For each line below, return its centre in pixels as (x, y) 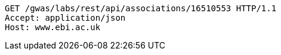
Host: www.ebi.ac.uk (53, 27)
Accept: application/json (65, 18)
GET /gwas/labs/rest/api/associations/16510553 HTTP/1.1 (141, 8)
